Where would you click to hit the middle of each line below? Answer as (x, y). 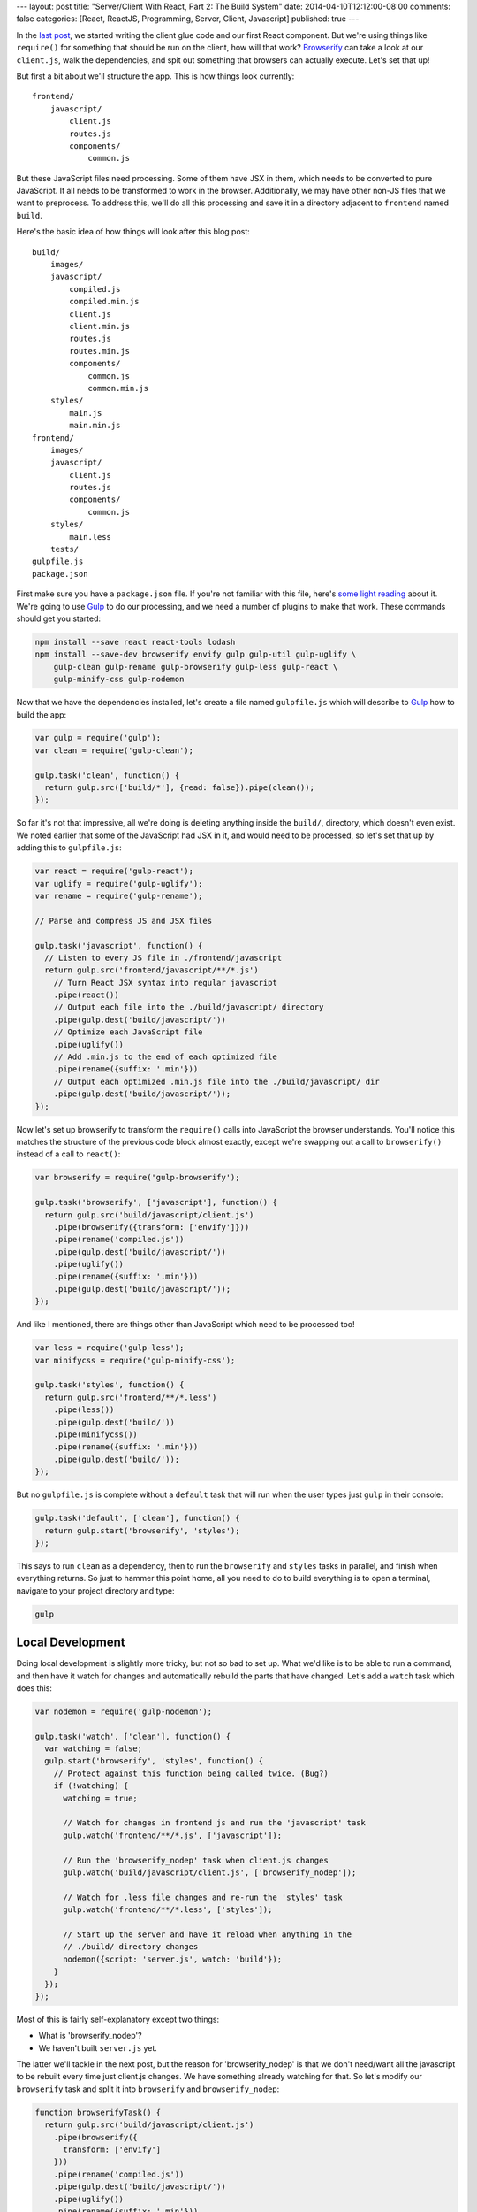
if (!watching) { (91, 1786)
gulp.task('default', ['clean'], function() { (137, 1518)
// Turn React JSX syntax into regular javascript (165, 983)
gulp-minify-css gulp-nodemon (119, 680)
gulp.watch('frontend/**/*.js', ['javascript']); (173, 1835)
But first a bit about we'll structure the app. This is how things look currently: (155, 76)
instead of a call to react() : (68, 1154)
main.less (91, 537)
